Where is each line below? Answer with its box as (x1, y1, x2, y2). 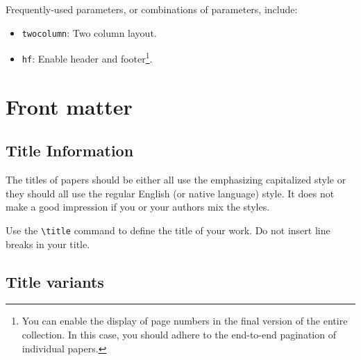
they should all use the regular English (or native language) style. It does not (6, 186, 335, 200)
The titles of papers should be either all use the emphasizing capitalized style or (6, 172, 346, 187)
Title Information (6, 140, 134, 161)
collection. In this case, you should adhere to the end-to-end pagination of (22, 327, 336, 341)
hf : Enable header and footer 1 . (22, 49, 153, 65)
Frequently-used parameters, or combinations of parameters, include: (6, 2, 298, 16)
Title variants (6, 270, 104, 292)
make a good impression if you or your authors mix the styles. (6, 199, 270, 214)
